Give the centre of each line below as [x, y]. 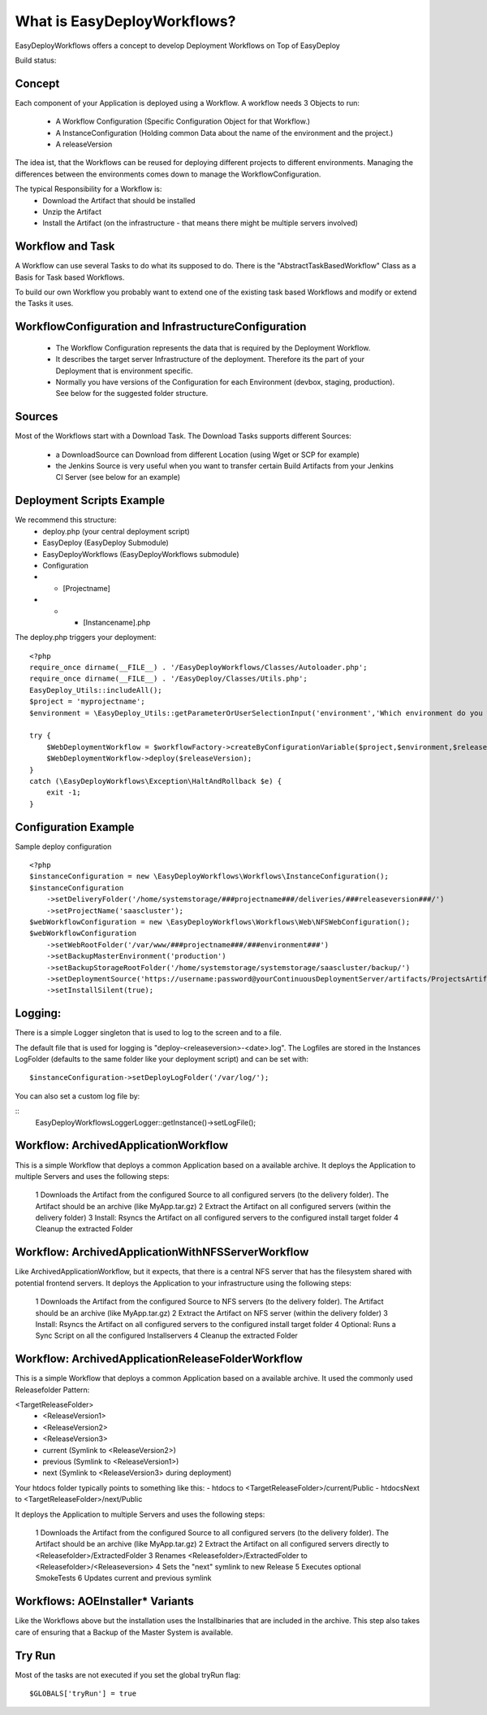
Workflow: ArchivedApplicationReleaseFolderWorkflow [159, 1359]
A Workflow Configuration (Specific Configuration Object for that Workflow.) [183, 121]
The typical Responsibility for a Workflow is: [88, 189]
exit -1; [63, 792]
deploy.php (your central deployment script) [116, 531]
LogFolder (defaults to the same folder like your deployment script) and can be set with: [162, 1059]
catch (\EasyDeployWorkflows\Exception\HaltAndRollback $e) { [156, 781]
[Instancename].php [117, 622]
